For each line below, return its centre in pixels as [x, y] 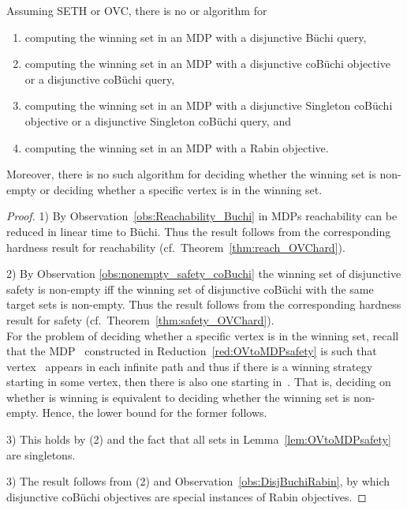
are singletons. [41, 454]
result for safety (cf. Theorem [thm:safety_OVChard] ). [140, 319]
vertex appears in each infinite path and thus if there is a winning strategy [190, 366]
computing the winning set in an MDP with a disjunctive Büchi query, [196, 37]
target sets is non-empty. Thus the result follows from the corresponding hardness [204, 304]
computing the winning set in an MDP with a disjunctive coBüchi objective [207, 64]
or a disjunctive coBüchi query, [100, 79]
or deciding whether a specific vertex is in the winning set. [181, 189]
